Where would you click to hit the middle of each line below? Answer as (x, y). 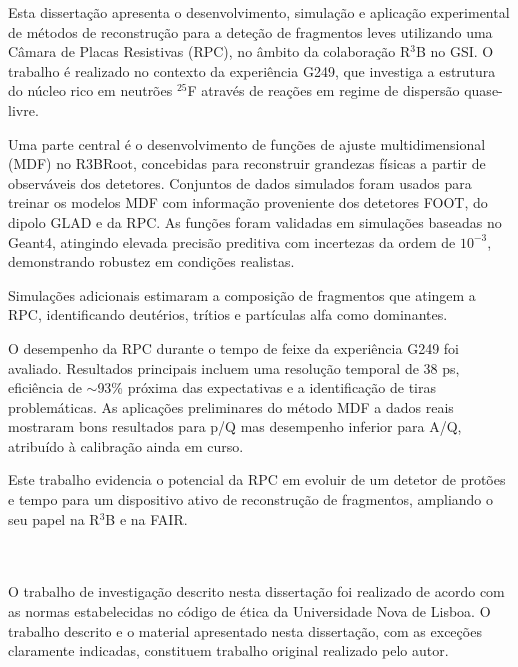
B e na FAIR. (146, 518)
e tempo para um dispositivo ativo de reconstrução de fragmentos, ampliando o (251, 499)
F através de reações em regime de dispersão (323, 90)
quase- (483, 90)
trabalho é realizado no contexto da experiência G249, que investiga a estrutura (252, 70)
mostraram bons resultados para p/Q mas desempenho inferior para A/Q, (235, 426)
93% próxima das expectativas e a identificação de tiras (266, 387)
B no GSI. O (454, 51)
